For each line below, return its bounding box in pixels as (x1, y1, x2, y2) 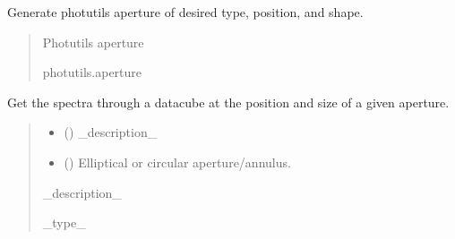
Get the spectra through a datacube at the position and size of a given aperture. (7, 92, 450, 111)
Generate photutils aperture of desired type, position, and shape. (7, 3, 364, 21)
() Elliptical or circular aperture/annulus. (64, 152, 291, 171)
